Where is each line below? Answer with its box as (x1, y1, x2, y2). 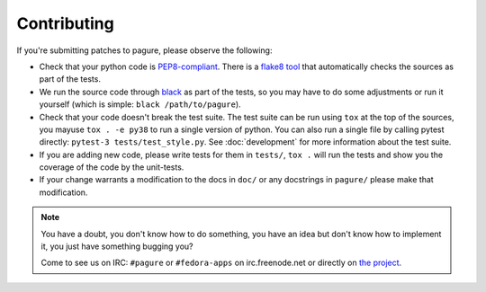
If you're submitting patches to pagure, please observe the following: (16, 45, 273, 56)
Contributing (16, 13, 114, 33)
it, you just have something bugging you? (40, 241, 193, 252)
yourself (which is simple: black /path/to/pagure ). (39, 99, 242, 110)
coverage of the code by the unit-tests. (39, 162, 184, 173)
